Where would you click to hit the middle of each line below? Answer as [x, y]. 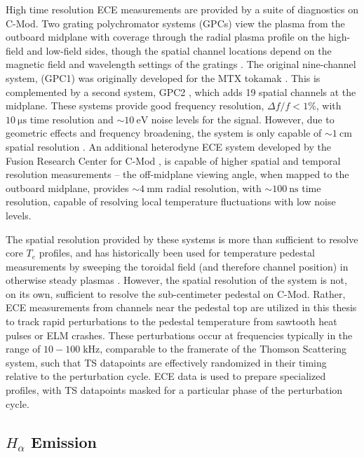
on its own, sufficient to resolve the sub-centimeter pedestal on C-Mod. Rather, [176, 293]
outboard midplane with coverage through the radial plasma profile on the [166, 37]
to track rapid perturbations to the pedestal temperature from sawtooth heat [171, 321]
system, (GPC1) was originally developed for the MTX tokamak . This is [163, 77]
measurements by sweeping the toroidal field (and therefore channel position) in [177, 266]
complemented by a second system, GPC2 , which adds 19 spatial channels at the [181, 91]
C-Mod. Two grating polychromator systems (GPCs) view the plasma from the [175, 23]
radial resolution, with [214, 187]
